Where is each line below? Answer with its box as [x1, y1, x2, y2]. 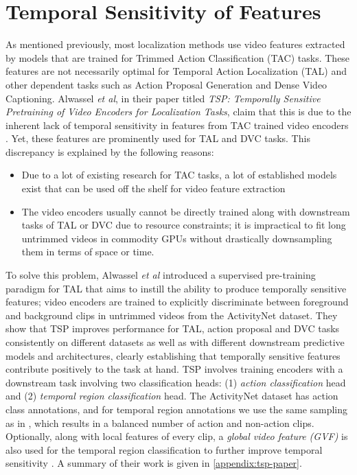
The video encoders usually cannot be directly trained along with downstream [21, 204, 350, 218]
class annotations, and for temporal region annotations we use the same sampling [5, 402, 348, 416]
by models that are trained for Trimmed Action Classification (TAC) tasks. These [5, 50, 350, 65]
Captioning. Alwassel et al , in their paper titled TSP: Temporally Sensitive [5, 91, 321, 105]
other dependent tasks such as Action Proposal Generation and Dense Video [5, 77, 327, 91]
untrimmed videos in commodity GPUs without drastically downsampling [21, 231, 332, 245]
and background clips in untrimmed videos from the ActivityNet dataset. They [5, 308, 338, 322]
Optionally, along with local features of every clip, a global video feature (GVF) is [5, 429, 348, 443]
